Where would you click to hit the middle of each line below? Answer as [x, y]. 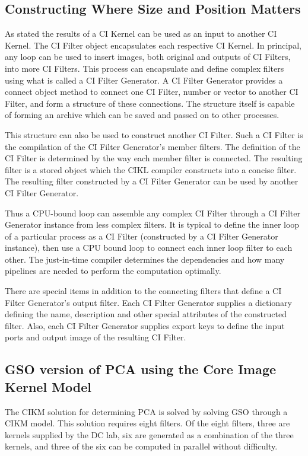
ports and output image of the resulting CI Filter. [96, 337]
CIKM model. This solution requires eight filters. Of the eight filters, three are [147, 423]
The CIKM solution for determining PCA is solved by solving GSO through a [146, 411]
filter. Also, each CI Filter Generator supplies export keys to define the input [145, 325]
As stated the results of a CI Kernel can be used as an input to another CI [141, 34]
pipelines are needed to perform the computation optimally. [113, 271]
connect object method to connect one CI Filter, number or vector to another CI [152, 92]
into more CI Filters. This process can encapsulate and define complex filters [145, 68]
